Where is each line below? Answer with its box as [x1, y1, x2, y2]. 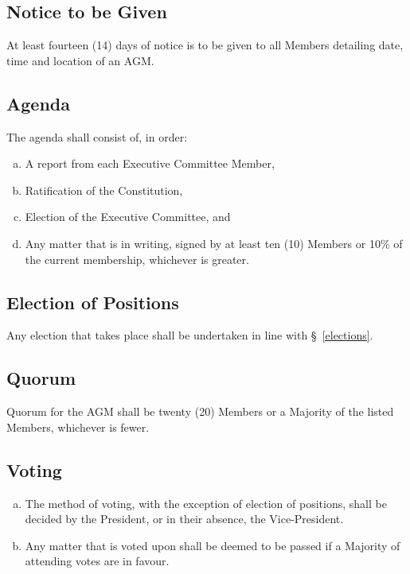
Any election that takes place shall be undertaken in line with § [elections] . [6, 327, 373, 343]
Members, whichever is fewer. [6, 418, 150, 435]
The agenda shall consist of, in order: [6, 128, 188, 145]
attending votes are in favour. [25, 553, 170, 569]
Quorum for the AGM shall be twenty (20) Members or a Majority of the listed [6, 403, 394, 420]
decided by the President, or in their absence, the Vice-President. [25, 510, 344, 527]
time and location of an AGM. [6, 52, 154, 68]
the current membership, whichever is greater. [25, 250, 249, 267]
